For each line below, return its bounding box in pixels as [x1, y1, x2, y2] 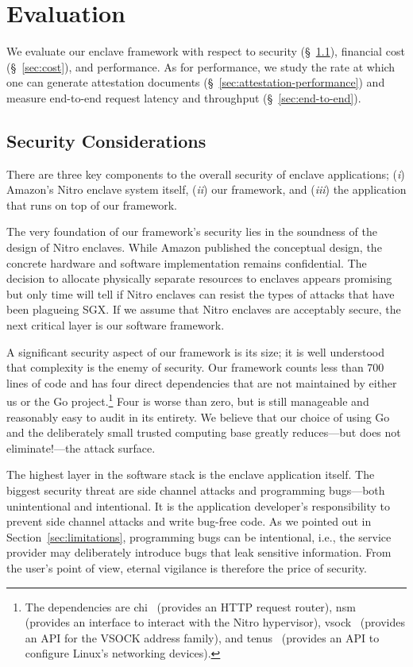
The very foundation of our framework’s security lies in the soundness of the [6, 223, 377, 240]
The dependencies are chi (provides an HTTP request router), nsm [25, 598, 356, 615]
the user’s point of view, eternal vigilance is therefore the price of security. [6, 560, 367, 576]
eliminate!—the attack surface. [6, 439, 156, 456]
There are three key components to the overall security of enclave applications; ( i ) [6, 165, 405, 182]
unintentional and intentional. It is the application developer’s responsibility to [6, 497, 391, 514]
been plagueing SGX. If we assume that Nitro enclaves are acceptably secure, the [6, 301, 401, 318]
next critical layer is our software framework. [6, 317, 225, 333]
